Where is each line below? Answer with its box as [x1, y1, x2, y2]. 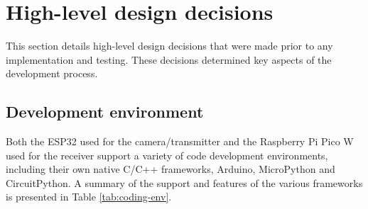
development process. [6, 66, 98, 81]
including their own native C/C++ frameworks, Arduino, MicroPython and [6, 162, 335, 176]
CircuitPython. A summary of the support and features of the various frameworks [6, 175, 363, 190]
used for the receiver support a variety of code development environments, [6, 147, 328, 162]
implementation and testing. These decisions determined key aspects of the [6, 52, 332, 67]
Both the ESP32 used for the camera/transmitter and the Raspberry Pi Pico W [6, 134, 354, 149]
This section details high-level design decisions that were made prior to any [6, 38, 333, 53]
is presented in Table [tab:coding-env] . [6, 189, 172, 204]
